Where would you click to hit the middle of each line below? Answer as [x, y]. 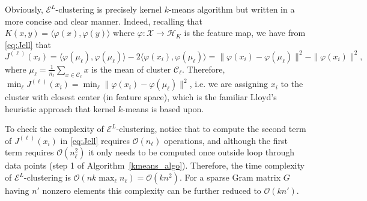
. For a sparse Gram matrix [230, 177]
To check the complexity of [54, 129]
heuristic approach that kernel [60, 108]
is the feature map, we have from [245, 33]
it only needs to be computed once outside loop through [191, 152]
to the [292, 84]
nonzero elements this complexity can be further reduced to [152, 190]
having [17, 190]
